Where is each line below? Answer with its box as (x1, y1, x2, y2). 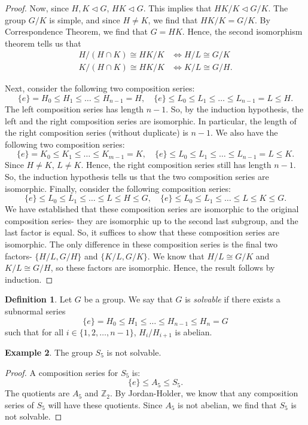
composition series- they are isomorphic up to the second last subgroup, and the (5, 214, 298, 227)
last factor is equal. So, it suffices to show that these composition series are (5, 226, 279, 239)
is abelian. (175, 325, 212, 338)
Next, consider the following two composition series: (5, 82, 195, 94)
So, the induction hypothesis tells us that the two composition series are (5, 170, 269, 182)
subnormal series (5, 304, 66, 317)
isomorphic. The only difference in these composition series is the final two (5, 237, 277, 250)
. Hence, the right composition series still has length (81, 158, 272, 171)
